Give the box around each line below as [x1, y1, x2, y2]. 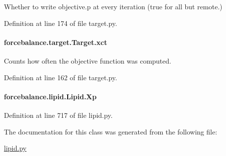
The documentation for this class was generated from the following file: [4, 126, 217, 136]
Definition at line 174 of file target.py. [4, 18, 117, 28]
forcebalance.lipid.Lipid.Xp [4, 91, 97, 101]
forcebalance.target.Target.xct [4, 37, 107, 47]
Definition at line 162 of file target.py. [4, 72, 117, 82]
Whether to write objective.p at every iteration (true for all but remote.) [4, 1, 223, 11]
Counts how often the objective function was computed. [4, 55, 172, 66]
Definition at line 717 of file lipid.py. [4, 110, 113, 120]
